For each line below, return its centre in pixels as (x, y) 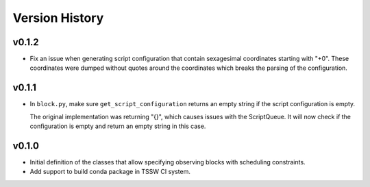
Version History (58, 18)
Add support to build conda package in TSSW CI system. (110, 172)
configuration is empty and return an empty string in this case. (118, 126)
